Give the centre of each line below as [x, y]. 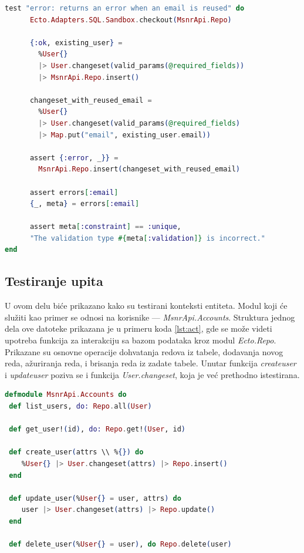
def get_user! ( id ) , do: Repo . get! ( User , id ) [97, 429]
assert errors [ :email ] [74, 192]
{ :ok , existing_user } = [76, 43]
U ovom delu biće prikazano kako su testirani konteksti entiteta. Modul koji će [146, 306]
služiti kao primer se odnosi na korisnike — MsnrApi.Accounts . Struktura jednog [150, 317]
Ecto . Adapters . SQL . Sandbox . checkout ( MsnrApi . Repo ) [131, 20]
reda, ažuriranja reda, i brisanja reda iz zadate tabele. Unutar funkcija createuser [151, 363]
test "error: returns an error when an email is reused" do [125, 8]
